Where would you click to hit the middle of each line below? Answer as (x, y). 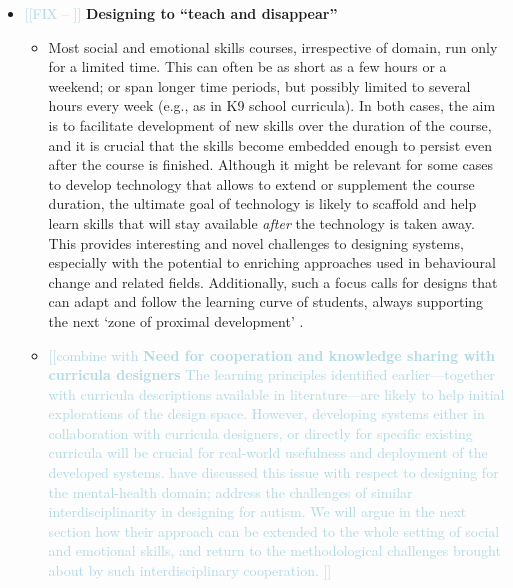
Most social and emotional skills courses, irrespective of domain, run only (273, 46)
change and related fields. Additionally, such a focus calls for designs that (273, 281)
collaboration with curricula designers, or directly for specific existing (260, 432)
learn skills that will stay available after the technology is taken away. (261, 222)
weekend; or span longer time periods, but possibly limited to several (259, 85)
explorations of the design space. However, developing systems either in (266, 413)
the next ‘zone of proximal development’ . (176, 320)
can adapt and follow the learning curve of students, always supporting (266, 301)
